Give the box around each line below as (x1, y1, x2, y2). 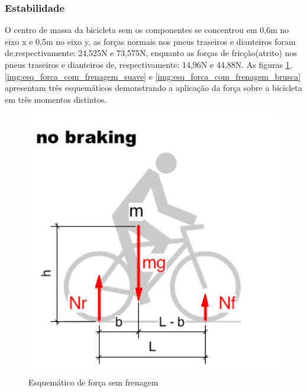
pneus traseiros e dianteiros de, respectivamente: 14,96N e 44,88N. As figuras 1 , (5, 58, 292, 70)
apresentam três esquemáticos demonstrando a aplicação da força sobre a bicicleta (5, 81, 302, 94)
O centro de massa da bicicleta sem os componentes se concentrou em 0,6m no (5, 24, 289, 36)
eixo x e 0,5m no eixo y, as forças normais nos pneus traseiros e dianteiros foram (5, 35, 296, 47)
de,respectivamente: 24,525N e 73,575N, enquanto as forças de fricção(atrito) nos (5, 47, 297, 59)
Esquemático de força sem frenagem (28, 376, 159, 388)
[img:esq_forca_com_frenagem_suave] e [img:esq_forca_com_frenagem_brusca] (5, 70, 301, 82)
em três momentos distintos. (5, 93, 107, 105)
